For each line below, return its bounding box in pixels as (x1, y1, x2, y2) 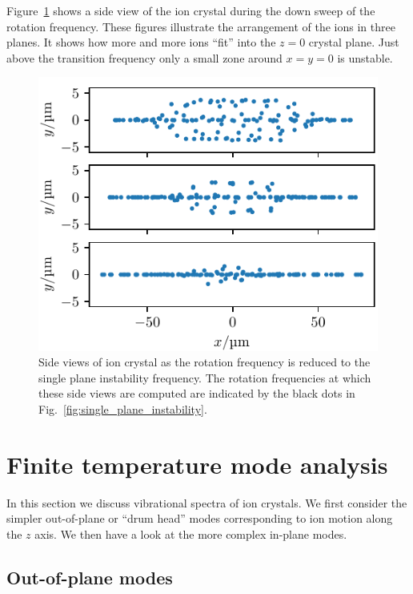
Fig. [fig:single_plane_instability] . (38, 401, 207, 418)
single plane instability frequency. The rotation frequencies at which (38, 369, 371, 386)
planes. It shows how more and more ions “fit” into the (6, 34, 276, 51)
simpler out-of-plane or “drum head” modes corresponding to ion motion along (6, 510, 393, 527)
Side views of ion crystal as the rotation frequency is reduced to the (38, 354, 371, 370)
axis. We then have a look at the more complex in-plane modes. (34, 525, 347, 542)
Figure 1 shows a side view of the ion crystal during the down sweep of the (6, 2, 375, 18)
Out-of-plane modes (6, 564, 173, 589)
